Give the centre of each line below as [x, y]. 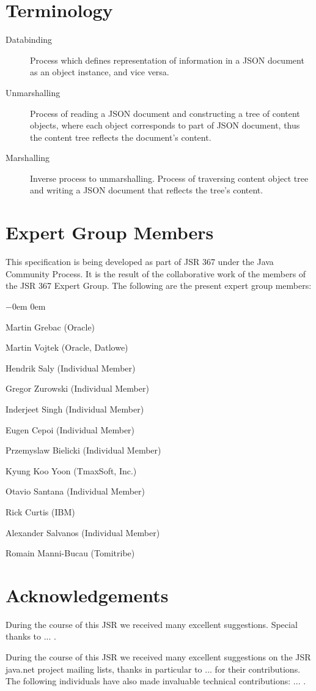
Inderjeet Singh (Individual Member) [75, 409]
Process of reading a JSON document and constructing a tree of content [165, 113]
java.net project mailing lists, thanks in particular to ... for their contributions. [153, 669]
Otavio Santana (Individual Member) [75, 491]
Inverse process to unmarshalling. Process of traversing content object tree [169, 178]
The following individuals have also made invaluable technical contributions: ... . [156, 681]
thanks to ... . [31, 636]
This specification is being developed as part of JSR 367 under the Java [140, 262]
